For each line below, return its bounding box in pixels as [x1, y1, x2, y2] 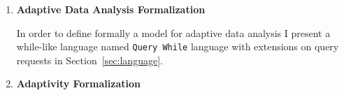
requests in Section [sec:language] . [16, 52, 163, 67]
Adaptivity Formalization [16, 76, 141, 91]
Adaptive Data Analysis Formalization [16, 2, 206, 16]
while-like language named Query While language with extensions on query [16, 39, 339, 54]
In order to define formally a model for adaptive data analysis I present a [16, 25, 331, 40]
